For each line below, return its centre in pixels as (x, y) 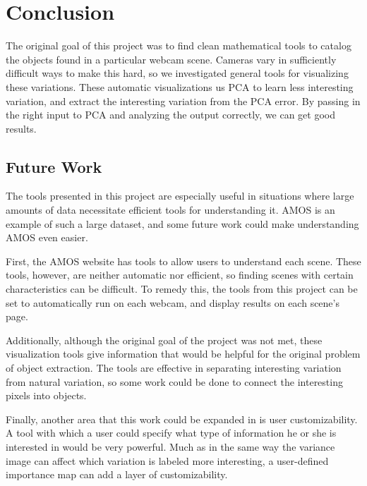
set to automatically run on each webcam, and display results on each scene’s (173, 302)
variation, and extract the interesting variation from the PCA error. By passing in (183, 101)
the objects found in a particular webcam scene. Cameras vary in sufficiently (171, 59)
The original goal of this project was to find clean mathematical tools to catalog (179, 45)
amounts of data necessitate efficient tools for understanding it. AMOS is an (170, 210)
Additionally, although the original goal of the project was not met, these (164, 340)
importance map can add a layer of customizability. (117, 474)
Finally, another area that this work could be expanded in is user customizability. (182, 419)
